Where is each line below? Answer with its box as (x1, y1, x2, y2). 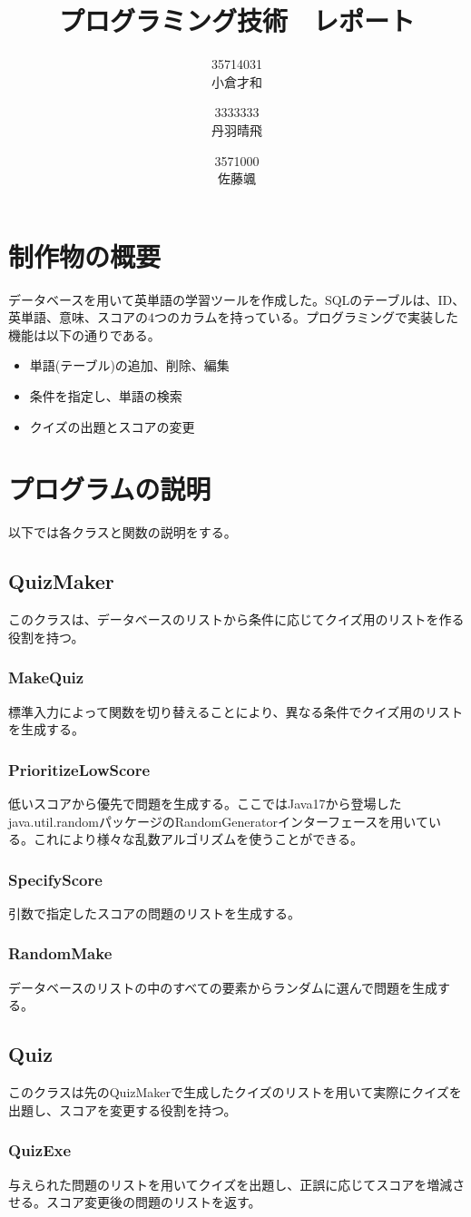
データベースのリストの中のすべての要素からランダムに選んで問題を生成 (8, 977, 438, 996)
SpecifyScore (8, 868, 103, 890)
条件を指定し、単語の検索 (29, 387, 182, 405)
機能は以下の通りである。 (8, 325, 161, 344)
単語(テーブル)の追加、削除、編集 (29, 356, 230, 375)
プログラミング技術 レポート (58, 2, 415, 39)
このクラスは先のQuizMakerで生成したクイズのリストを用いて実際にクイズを (8, 1083, 462, 1102)
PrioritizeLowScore (8, 758, 151, 780)
